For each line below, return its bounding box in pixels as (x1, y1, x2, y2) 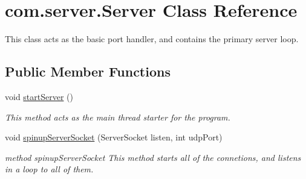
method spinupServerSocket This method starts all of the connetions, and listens (5, 151, 301, 163)
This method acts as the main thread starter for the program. (5, 110, 230, 123)
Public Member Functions (5, 62, 171, 81)
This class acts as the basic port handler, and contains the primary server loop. (5, 33, 299, 45)
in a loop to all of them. (5, 163, 94, 175)
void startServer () (5, 90, 73, 102)
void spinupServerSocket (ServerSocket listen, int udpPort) (5, 131, 223, 143)
